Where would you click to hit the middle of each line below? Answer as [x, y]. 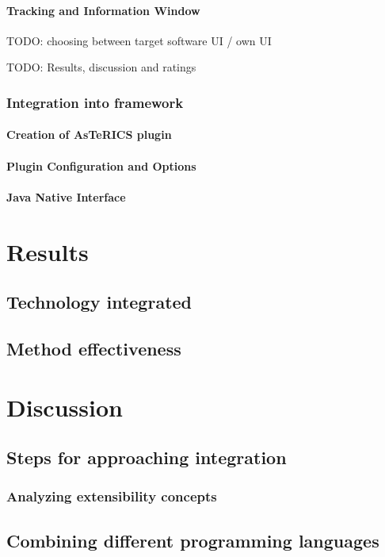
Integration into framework [95, 102]
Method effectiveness [94, 348]
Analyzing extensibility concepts [112, 496]
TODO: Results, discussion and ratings [101, 67]
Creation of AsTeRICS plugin [89, 134]
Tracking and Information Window [103, 10]
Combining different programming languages [193, 540]
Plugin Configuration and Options [101, 165]
